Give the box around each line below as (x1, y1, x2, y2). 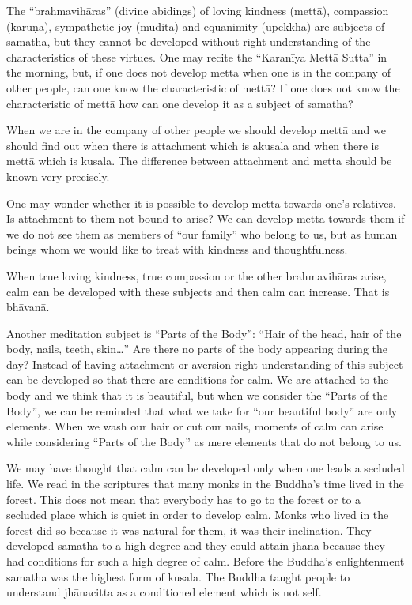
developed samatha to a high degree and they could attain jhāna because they (6, 537, 385, 554)
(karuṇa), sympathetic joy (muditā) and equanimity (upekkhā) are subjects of (6, 17, 385, 34)
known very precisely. (6, 167, 110, 184)
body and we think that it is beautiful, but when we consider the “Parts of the (6, 387, 388, 404)
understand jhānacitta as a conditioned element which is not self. (6, 584, 322, 600)
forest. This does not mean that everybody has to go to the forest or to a (6, 490, 361, 507)
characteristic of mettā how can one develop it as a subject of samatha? (6, 95, 353, 111)
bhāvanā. (6, 299, 50, 315)
